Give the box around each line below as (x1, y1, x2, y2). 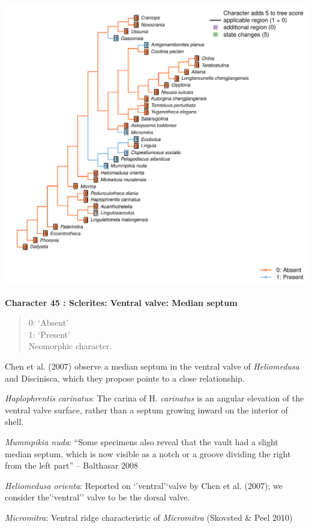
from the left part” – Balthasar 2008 (5, 459, 139, 472)
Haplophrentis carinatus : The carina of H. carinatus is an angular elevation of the (5, 392, 304, 404)
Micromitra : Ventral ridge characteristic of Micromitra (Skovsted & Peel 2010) (5, 511, 293, 523)
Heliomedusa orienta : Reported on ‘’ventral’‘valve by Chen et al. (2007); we (5, 479, 283, 491)
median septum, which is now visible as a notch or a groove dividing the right (5, 447, 291, 460)
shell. (5, 415, 24, 428)
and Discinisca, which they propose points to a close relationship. (5, 371, 245, 384)
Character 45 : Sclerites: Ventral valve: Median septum (5, 296, 238, 308)
